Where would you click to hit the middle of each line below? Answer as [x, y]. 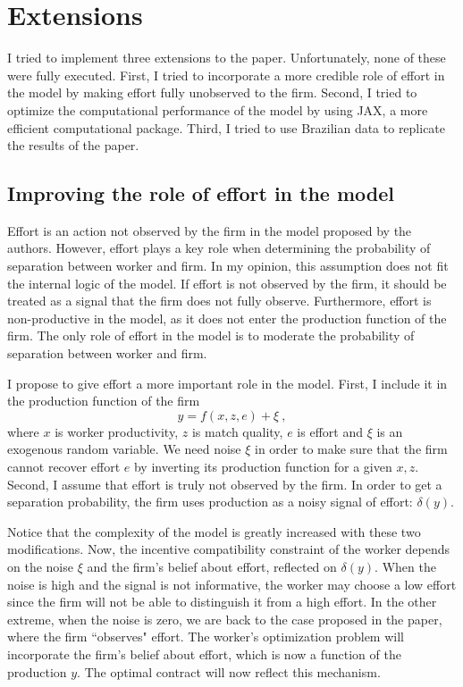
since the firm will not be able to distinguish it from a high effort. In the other [222, 602]
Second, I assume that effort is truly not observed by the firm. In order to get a [225, 484]
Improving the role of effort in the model [201, 193]
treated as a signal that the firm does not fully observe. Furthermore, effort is [219, 301]
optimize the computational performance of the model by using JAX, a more [218, 109]
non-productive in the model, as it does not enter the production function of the [227, 318]
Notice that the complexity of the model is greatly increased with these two [214, 531]
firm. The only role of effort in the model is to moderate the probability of [211, 335]
